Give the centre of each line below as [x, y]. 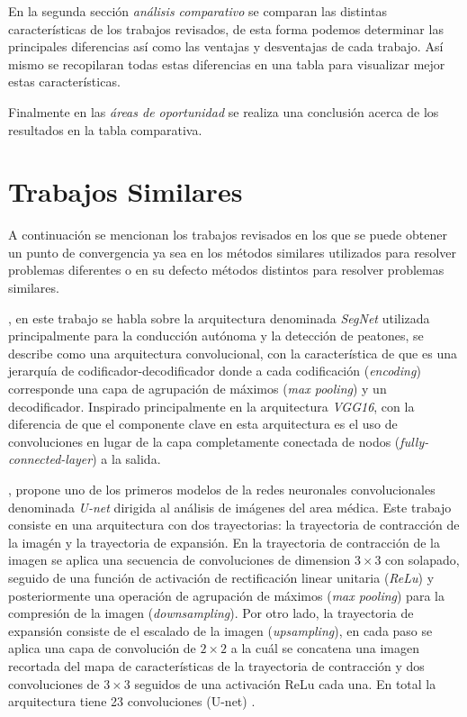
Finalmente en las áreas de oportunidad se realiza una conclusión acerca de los [224, 111]
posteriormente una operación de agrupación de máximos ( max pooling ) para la [226, 595]
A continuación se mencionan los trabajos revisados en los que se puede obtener [228, 235]
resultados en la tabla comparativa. [105, 129]
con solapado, [422, 560]
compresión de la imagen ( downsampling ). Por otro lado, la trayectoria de [211, 613]
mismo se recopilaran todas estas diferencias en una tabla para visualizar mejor [227, 64]
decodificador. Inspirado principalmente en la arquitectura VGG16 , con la [211, 406]
